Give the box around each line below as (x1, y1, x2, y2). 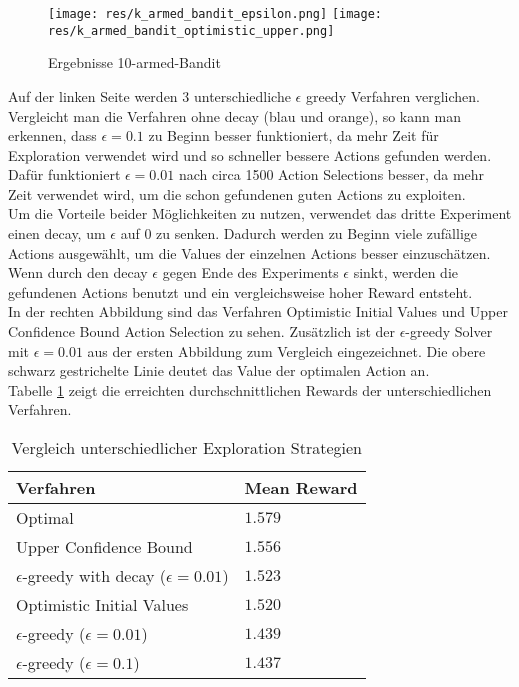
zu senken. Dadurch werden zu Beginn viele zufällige (156, 223, 478, 244)
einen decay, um (8, 223, 106, 244)
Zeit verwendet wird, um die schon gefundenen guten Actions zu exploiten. (8, 183, 466, 204)
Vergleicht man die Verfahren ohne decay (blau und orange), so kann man (8, 105, 461, 126)
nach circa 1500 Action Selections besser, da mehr (178, 164, 485, 185)
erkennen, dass (8, 125, 97, 146)
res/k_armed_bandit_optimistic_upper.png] (48, 23, 335, 38)
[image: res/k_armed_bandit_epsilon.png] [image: (48, 7, 382, 21)
